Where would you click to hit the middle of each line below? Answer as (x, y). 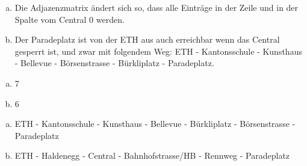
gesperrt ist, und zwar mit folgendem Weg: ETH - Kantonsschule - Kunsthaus (158, 51)
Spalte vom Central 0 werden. (70, 19)
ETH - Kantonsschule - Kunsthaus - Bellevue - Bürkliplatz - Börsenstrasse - (155, 124)
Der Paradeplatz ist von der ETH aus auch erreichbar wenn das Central (147, 39)
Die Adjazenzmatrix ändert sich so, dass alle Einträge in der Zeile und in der (157, 7)
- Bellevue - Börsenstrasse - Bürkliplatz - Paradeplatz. (114, 63)
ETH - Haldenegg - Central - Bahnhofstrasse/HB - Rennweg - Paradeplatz (152, 155)
